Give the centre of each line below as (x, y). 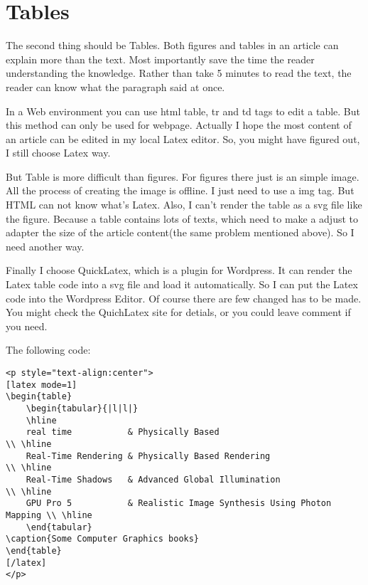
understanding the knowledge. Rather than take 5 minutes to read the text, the (179, 73)
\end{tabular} (59, 527)
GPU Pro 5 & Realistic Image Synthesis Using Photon (179, 504)
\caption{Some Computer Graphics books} (103, 539)
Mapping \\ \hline (49, 515)
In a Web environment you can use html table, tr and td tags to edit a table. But (183, 111)
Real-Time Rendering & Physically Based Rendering (148, 456)
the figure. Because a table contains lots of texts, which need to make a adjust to (182, 218)
